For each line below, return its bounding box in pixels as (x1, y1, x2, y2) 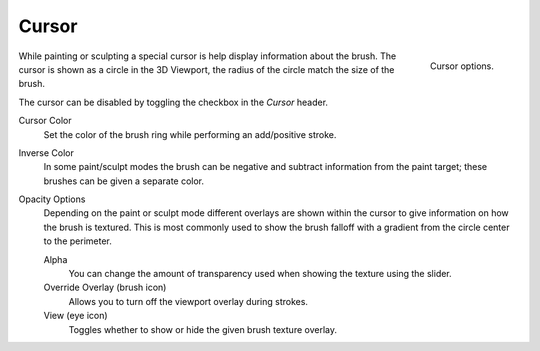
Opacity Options (18, 193, 86, 205)
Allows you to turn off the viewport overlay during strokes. (68, 295, 309, 307)
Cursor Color (18, 115, 72, 127)
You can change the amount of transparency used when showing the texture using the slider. (68, 268, 452, 280)
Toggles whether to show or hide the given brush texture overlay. (68, 323, 337, 335)
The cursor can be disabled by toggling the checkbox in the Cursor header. (18, 96, 329, 108)
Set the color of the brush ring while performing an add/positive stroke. (43, 128, 337, 140)
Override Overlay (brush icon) (43, 281, 167, 294)
